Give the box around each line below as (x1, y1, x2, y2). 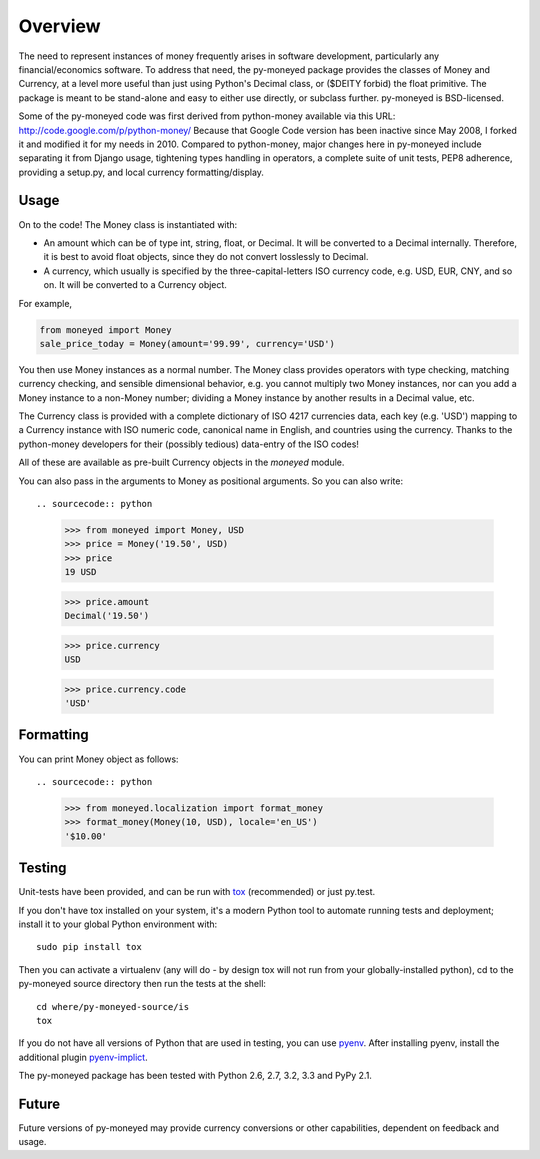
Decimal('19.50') (64, 610, 150, 622)
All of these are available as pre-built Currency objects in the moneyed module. (18, 456, 345, 469)
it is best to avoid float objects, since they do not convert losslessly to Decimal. (43, 251, 369, 263)
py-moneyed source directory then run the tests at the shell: (18, 978, 267, 990)
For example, (18, 297, 73, 309)
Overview (18, 15, 101, 37)
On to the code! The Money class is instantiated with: (18, 218, 238, 230)
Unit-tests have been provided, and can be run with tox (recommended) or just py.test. (18, 886, 376, 898)
